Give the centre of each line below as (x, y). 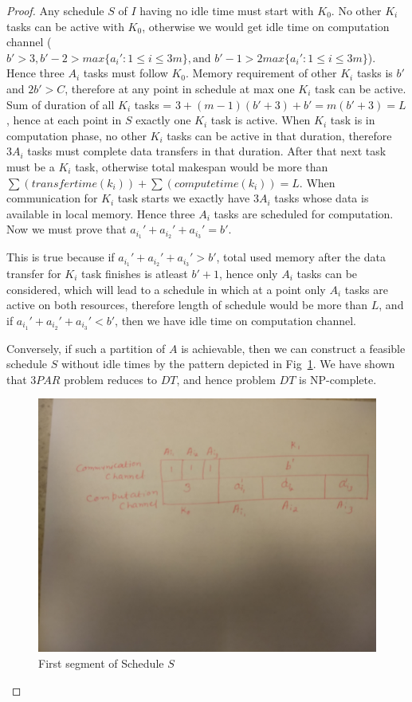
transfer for (34, 274)
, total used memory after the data (301, 257)
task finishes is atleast (135, 274)
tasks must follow (126, 73)
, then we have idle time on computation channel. (236, 320)
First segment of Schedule (101, 663)
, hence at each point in (64, 120)
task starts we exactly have (184, 198)
